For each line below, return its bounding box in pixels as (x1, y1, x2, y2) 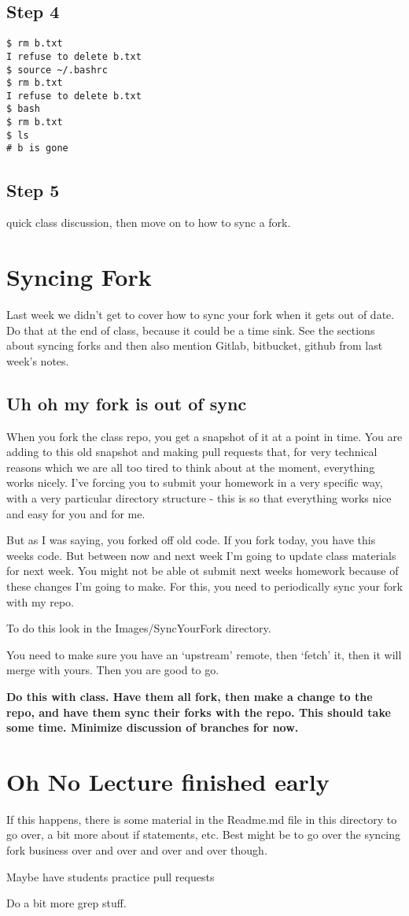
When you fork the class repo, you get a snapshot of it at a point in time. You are (6, 428, 403, 444)
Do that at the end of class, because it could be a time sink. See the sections (6, 321, 375, 338)
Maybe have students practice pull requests (6, 868, 215, 884)
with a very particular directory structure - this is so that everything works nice (6, 489, 392, 506)
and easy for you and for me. (6, 505, 146, 521)
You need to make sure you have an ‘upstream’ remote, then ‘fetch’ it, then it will (6, 646, 402, 662)
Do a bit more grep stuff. (6, 895, 127, 911)
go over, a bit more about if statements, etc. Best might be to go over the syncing (6, 826, 401, 843)
